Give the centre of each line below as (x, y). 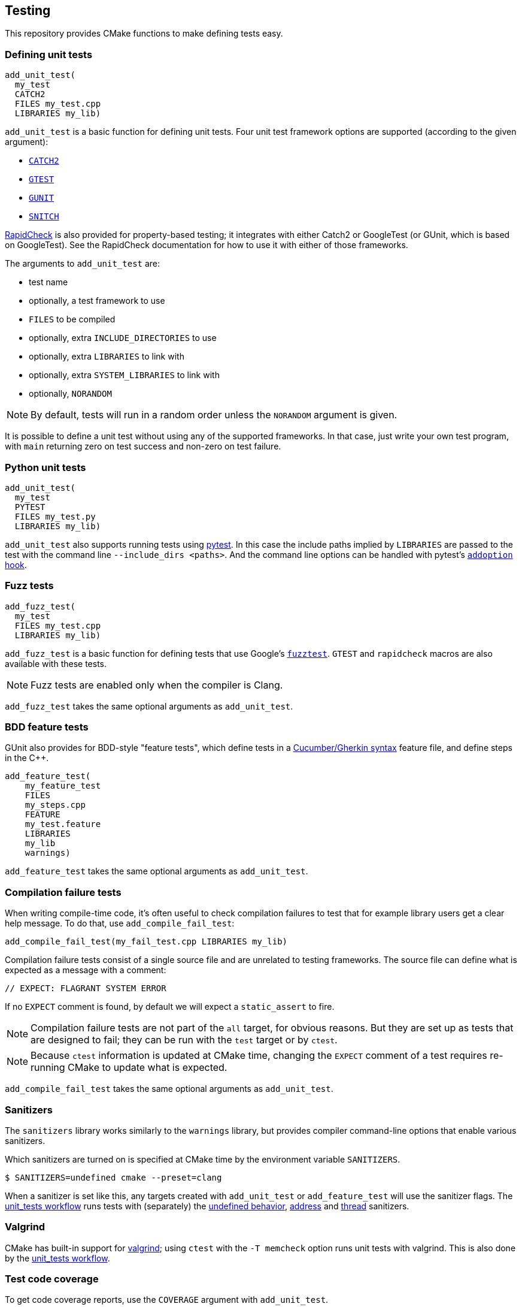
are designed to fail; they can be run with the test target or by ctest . (184, 1040)
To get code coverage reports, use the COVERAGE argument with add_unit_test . (167, 1300)
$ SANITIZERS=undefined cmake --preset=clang (113, 1177)
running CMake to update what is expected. (129, 1068)
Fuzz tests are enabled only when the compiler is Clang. (157, 685)
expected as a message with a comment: (86, 970)
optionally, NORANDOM (70, 394)
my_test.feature (63, 824)
